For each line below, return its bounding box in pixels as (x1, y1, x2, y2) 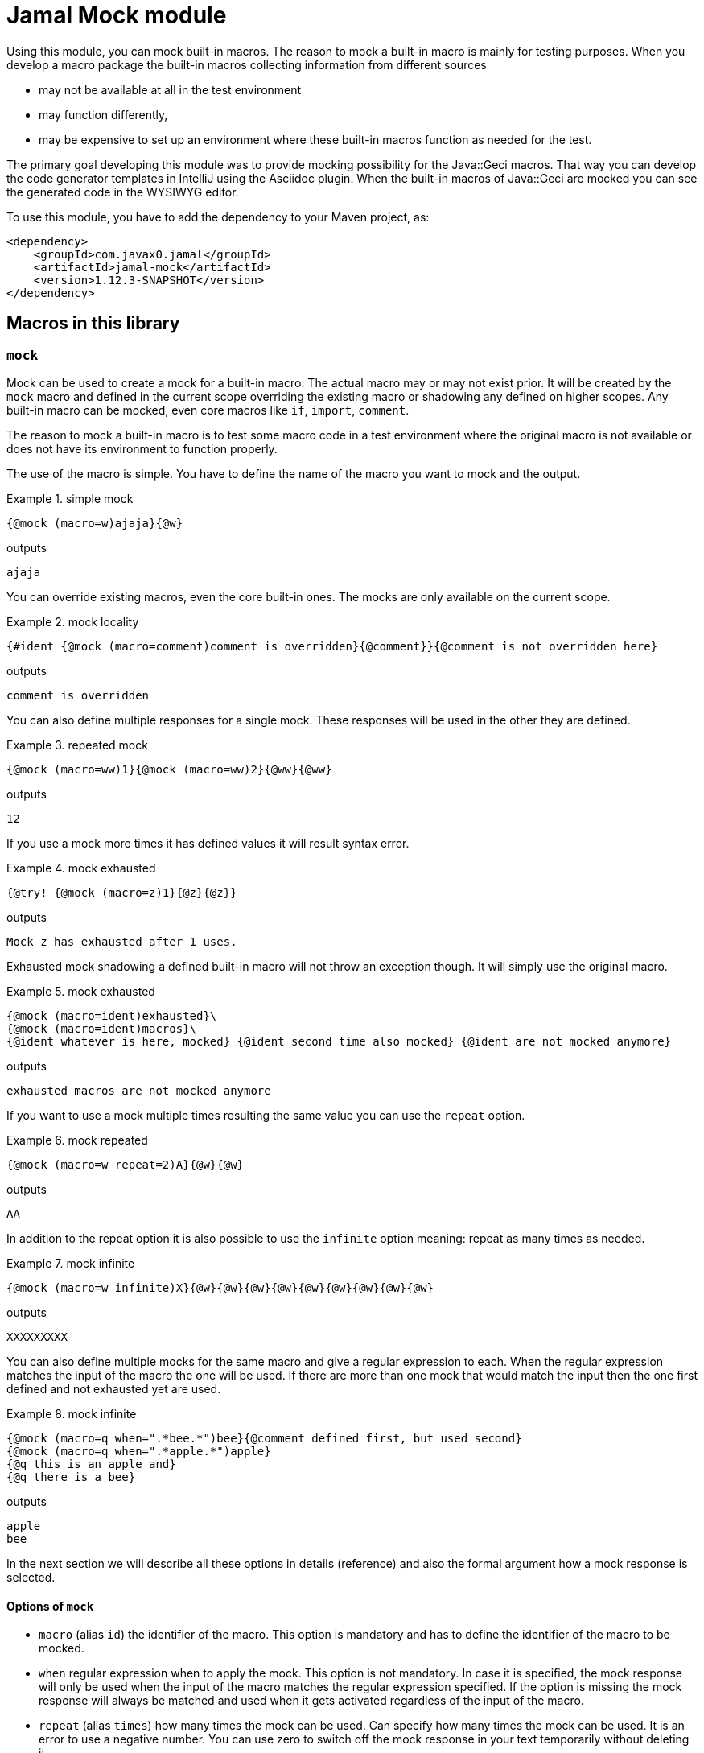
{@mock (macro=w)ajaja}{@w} (6, 516, 183, 530)
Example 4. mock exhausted (6, 860, 156, 875)
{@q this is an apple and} (6, 1457, 176, 1470)
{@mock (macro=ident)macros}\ (6, 1021, 197, 1035)
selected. (6, 1569, 56, 1584)
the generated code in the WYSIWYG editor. (6, 184, 239, 199)
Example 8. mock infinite (6, 1406, 137, 1421)
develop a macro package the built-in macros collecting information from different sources (6, 57, 487, 72)
